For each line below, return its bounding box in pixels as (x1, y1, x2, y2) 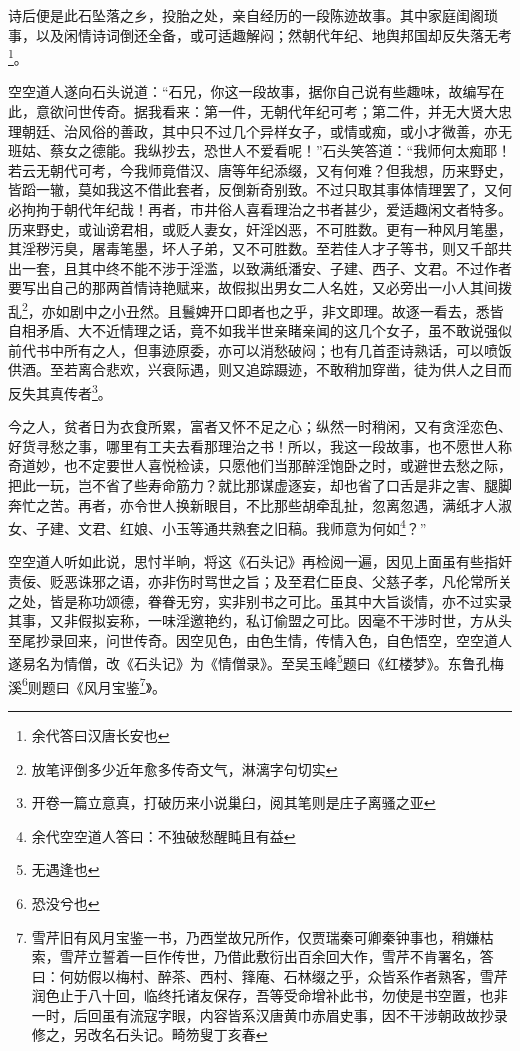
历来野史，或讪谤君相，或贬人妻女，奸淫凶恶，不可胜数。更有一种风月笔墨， (8, 218, 512, 239)
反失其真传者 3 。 (8, 380, 112, 403)
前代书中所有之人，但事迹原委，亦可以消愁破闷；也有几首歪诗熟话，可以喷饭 (8, 339, 512, 360)
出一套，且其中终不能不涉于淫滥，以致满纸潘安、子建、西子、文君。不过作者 (8, 257, 512, 278)
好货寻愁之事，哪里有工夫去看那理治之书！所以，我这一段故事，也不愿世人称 (8, 435, 512, 456)
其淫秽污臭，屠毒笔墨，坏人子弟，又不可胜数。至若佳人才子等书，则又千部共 (8, 238, 512, 259)
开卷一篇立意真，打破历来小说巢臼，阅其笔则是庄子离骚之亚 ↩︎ (31, 792, 436, 813)
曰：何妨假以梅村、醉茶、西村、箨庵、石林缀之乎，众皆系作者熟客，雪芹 (31, 965, 508, 986)
